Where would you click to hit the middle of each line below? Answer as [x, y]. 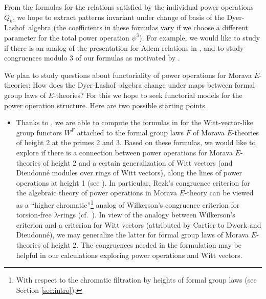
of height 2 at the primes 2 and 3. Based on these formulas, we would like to [136, 142]
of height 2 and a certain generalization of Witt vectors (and [138, 162]
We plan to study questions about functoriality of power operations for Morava [128, 75]
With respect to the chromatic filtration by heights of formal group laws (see [136, 280]
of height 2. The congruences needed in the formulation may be [142, 244]
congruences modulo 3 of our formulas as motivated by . [92, 58]
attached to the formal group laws [130, 132]
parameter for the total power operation [67, 37]
